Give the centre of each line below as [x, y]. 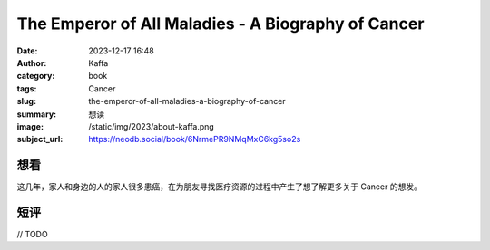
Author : [32, 62]
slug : [26, 101]
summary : [37, 114]
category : [36, 76]
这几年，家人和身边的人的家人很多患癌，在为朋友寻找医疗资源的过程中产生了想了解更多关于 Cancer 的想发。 [219, 187]
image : [30, 126]
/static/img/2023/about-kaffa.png [152, 126]
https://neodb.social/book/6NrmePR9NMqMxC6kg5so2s [195, 139]
